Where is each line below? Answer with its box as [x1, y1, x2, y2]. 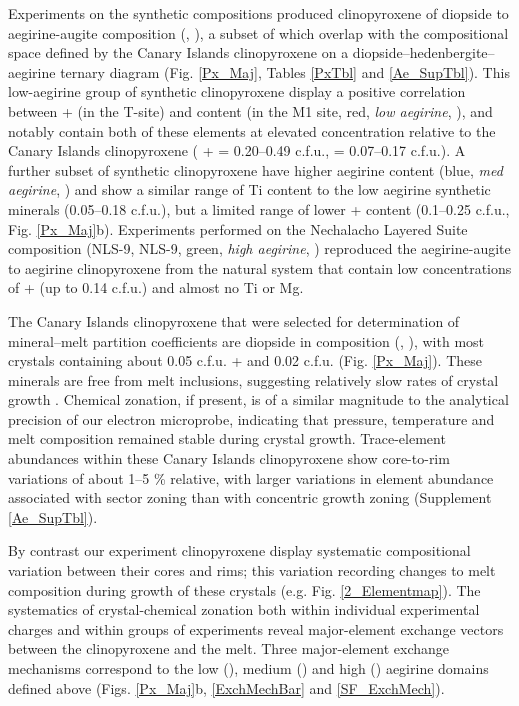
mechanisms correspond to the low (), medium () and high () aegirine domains [8, 658, 489, 678]
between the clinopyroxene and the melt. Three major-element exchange [8, 638, 450, 659]
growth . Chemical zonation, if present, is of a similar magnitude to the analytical [8, 389, 509, 410]
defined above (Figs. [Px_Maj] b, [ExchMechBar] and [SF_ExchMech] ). [8, 677, 445, 698]
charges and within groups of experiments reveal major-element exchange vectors [8, 618, 504, 639]
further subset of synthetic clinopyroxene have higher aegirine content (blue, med [8, 159, 503, 180]
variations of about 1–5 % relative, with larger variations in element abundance [8, 467, 494, 488]
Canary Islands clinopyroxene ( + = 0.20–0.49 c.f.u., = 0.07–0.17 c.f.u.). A [8, 140, 466, 161]
